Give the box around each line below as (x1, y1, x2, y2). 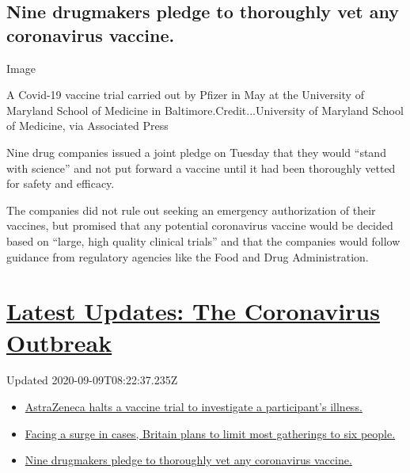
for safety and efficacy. (6, 175, 115, 192)
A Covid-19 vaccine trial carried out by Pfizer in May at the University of (6, 86, 364, 103)
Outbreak (6, 326, 112, 358)
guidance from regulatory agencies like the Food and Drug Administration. (6, 248, 369, 265)
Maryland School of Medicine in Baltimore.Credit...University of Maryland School (6, 101, 404, 118)
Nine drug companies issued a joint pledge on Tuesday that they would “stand (6, 143, 386, 160)
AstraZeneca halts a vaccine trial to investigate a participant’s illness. (25, 399, 363, 415)
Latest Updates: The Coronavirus (6, 295, 380, 327)
